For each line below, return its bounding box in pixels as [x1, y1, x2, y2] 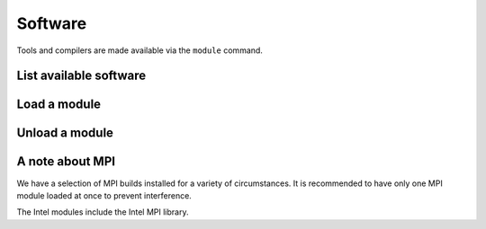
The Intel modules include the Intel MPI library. [16, 207, 189, 217]
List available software [16, 68, 147, 84]
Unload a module [16, 126, 114, 141]
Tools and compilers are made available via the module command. [16, 45, 263, 56]
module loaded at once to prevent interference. [16, 189, 193, 201]
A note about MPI [16, 154, 116, 170]
